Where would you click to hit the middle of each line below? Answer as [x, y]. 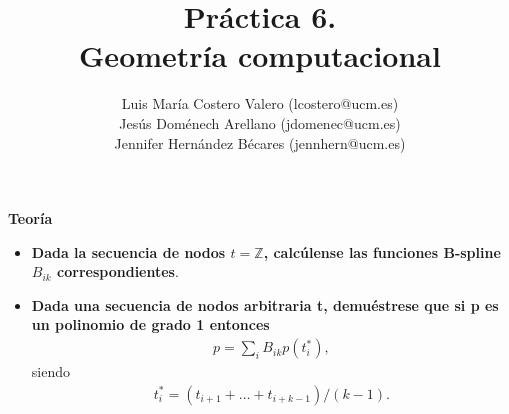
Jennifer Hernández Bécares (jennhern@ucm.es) [260, 142]
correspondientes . [118, 271]
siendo [50, 371]
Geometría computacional [260, 55]
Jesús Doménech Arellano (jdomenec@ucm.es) [260, 122]
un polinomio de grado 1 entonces [150, 324]
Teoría [30, 218]
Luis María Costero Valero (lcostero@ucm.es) [260, 103]
